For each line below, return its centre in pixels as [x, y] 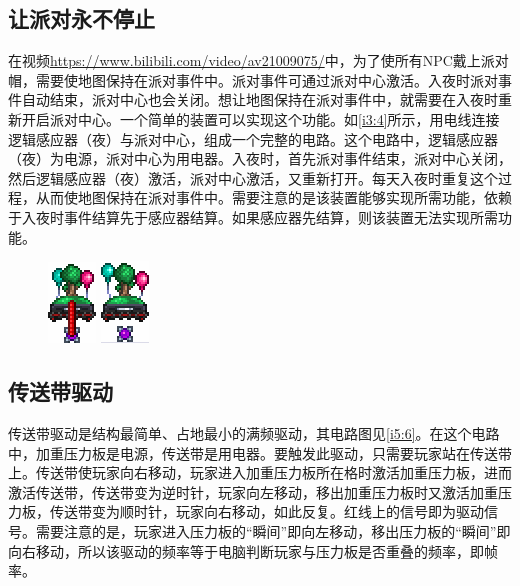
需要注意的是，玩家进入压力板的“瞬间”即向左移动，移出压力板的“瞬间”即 [273, 530]
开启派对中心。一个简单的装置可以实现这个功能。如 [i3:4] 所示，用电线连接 [260, 118]
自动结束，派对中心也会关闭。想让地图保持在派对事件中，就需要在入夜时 [259, 99]
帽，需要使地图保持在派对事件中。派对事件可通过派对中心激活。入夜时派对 [253, 79]
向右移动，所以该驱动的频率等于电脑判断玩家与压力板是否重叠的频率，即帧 [253, 550]
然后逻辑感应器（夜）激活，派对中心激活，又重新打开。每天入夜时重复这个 [253, 177]
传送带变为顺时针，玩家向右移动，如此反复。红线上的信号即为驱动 [266, 511]
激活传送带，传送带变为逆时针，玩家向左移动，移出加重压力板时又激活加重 [253, 491]
